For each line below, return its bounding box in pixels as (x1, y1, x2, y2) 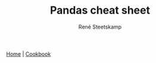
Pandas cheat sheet (49, 4, 151, 17)
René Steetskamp (78, 23, 122, 30)
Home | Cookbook (6, 50, 51, 57)
